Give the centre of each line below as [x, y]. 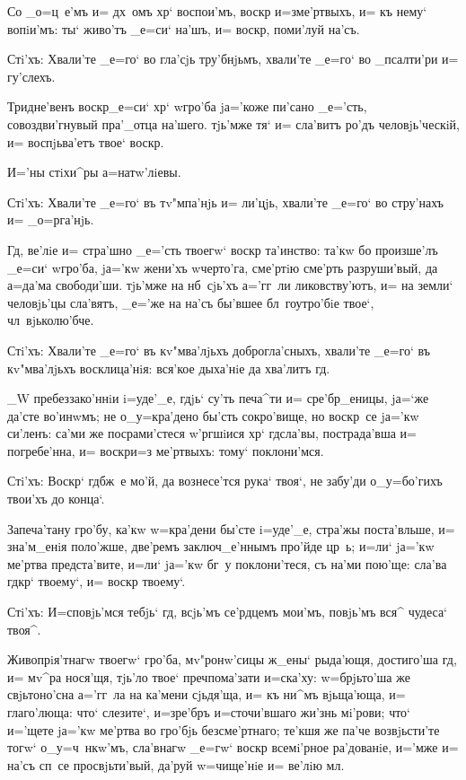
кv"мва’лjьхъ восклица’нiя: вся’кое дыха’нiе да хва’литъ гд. [169, 368]
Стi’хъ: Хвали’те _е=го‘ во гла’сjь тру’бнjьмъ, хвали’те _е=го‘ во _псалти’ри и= [233, 59]
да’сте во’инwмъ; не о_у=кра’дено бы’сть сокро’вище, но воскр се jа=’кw [213, 415]
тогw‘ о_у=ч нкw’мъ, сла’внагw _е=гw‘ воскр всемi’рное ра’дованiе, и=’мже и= [233, 747]
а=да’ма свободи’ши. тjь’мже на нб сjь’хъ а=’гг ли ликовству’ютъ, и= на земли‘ [230, 285]
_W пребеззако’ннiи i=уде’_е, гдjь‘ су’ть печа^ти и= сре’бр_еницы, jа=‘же [218, 398]
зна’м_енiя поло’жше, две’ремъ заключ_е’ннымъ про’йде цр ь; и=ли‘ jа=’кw [221, 546]
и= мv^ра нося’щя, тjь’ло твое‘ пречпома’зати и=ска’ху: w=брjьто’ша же [209, 676]
